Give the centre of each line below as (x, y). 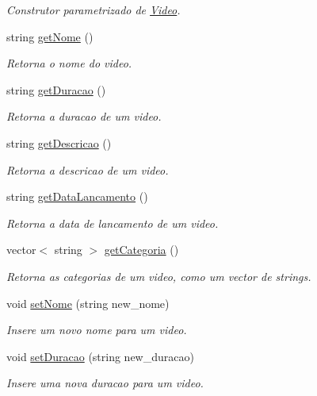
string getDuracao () (56, 89)
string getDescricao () (59, 142)
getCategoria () (141, 250)
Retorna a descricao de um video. (88, 169)
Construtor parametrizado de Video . (94, 10)
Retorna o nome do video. (69, 63)
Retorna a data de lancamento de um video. (113, 223)
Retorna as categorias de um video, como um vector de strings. (159, 276)
